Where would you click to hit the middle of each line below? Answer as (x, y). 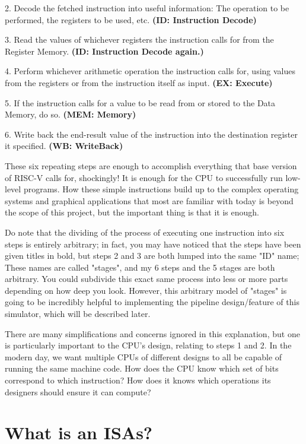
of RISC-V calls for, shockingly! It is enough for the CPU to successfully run (144, 177)
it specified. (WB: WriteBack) (64, 146)
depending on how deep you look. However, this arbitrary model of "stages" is (146, 290)
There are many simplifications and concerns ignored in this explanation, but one (152, 333)
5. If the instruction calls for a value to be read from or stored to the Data (140, 102)
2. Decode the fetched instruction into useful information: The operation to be (147, 8)
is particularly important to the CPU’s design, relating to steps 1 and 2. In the (148, 345)
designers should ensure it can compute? (78, 391)
